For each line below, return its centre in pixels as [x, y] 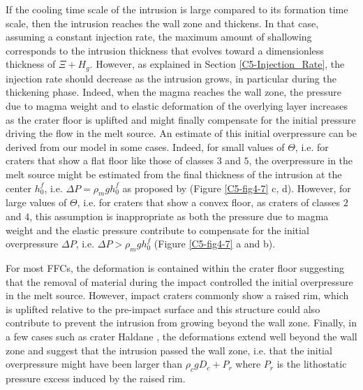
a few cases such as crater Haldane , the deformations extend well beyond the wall [181, 336]
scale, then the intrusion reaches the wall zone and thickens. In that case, [162, 23]
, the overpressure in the [301, 160]
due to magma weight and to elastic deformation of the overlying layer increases [177, 106]
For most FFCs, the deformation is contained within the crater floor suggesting [175, 267]
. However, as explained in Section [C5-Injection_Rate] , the [217, 64]
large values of [36, 202]
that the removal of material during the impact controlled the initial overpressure [179, 281]
